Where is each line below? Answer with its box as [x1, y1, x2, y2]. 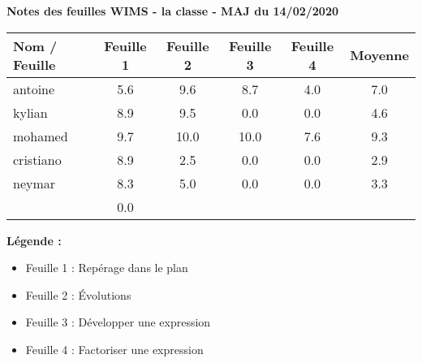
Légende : [6, 231, 62, 248]
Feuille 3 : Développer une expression [25, 313, 211, 331]
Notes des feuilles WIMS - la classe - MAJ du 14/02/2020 [6, 2, 339, 19]
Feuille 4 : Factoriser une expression [25, 340, 204, 357]
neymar [13, 173, 56, 192]
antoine [13, 79, 55, 98]
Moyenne [350, 45, 409, 65]
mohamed [13, 126, 68, 145]
